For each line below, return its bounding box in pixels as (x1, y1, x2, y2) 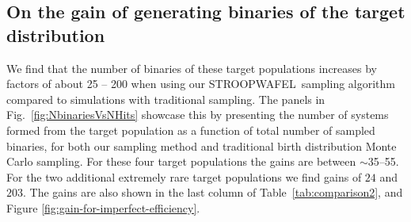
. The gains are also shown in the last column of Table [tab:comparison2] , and (23, 184, 403, 201)
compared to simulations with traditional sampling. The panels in (6, 90, 325, 107)
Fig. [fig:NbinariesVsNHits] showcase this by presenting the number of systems (6, 106, 389, 123)
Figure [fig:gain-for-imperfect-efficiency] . (6, 199, 200, 216)
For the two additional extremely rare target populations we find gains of (6, 168, 362, 185)
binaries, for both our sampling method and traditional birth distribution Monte (6, 137, 397, 154)
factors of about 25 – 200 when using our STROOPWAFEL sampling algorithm (6, 75, 395, 92)
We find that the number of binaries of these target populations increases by (6, 59, 378, 76)
